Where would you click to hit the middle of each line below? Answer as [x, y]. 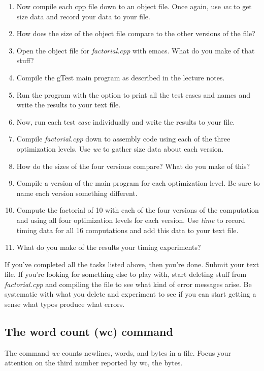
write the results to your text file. [69, 105]
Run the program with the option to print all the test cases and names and [134, 94]
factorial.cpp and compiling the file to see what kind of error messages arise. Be [128, 284]
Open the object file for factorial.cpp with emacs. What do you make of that [136, 50]
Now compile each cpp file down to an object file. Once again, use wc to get [134, 6]
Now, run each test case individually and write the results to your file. [126, 121]
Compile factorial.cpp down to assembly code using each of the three [123, 139]
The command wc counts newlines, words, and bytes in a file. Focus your [118, 352]
